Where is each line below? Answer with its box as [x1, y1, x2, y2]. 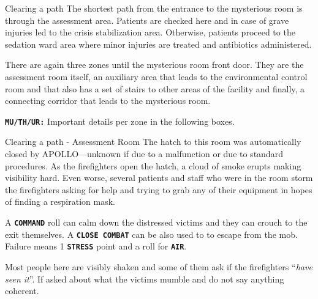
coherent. [5, 284, 39, 297]
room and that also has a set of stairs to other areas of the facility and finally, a [5, 82, 305, 95]
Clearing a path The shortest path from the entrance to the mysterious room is [5, 2, 303, 14]
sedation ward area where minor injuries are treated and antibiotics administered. [5, 37, 312, 50]
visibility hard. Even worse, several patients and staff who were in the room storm [5, 171, 313, 184]
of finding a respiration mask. [5, 195, 115, 208]
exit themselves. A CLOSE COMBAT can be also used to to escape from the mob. [5, 227, 298, 240]
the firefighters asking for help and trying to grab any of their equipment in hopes [5, 183, 312, 196]
